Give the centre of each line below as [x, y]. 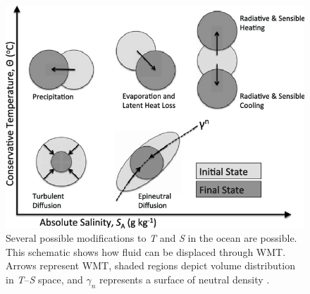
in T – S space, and [44, 279]
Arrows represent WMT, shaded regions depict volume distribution [150, 265]
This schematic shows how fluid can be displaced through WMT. [146, 251]
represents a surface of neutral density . [185, 279]
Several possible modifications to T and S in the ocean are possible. [151, 238]
